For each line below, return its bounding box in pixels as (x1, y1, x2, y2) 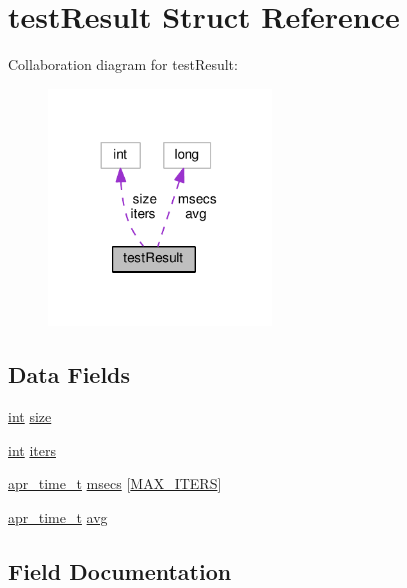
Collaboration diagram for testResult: (8, 54, 238, 75)
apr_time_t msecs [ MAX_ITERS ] (8, 473, 222, 494)
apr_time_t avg (8, 506, 108, 527)
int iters (8, 439, 56, 460)
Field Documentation (8, 555, 232, 586)
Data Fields (8, 359, 131, 390)
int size (8, 405, 52, 426)
